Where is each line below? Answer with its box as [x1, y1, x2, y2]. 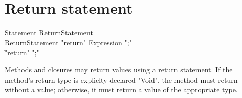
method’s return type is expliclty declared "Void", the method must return [5, 74, 238, 85]
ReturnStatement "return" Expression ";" [5, 37, 132, 47]
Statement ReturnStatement [5, 27, 93, 38]
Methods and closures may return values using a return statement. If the [5, 64, 233, 75]
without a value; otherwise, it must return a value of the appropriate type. [5, 84, 238, 95]
